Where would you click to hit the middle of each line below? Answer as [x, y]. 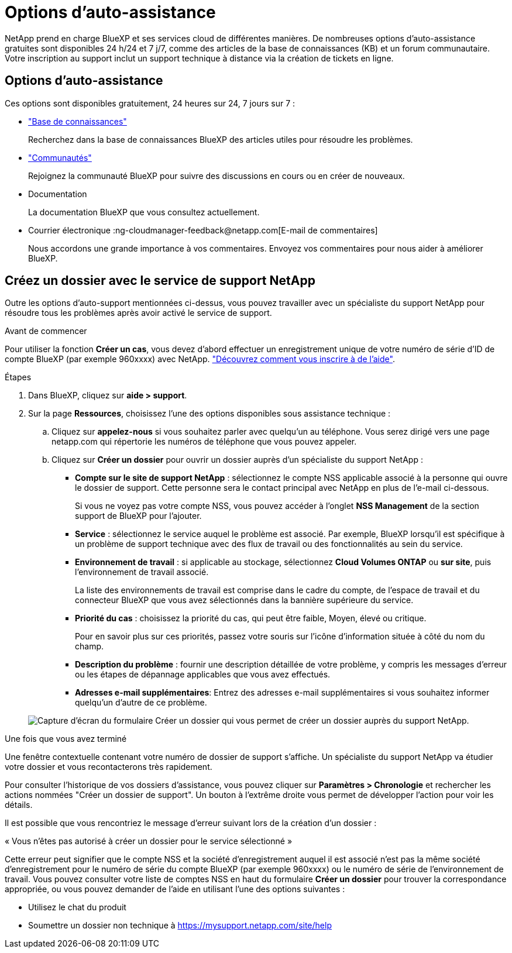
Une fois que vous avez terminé [66, 739]
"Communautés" [60, 157]
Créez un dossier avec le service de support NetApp [160, 281]
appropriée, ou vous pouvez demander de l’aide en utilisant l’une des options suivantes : [175, 889]
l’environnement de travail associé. [142, 572]
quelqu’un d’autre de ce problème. [141, 703]
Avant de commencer [46, 331]
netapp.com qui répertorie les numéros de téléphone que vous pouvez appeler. [204, 442]
